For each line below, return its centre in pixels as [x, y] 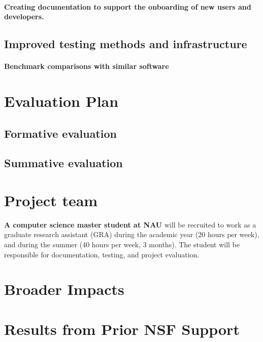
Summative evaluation [63, 163]
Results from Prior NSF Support [122, 329]
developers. [24, 16]
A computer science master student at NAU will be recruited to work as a [130, 224]
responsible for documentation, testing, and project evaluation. [102, 254]
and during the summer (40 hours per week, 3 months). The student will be [122, 244]
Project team [51, 200]
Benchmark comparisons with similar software [87, 66]
